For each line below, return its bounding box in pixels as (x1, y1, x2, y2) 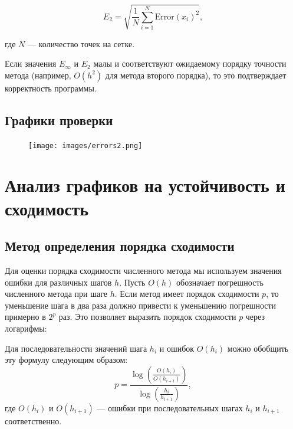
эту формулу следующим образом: (5, 353, 128, 366)
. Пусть (119, 276, 146, 288)
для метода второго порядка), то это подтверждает (105, 68, 287, 81)
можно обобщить (227, 342, 289, 354)
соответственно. (5, 414, 62, 427)
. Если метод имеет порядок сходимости (114, 287, 259, 300)
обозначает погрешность (176, 276, 264, 288)
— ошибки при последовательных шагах (97, 401, 243, 414)
